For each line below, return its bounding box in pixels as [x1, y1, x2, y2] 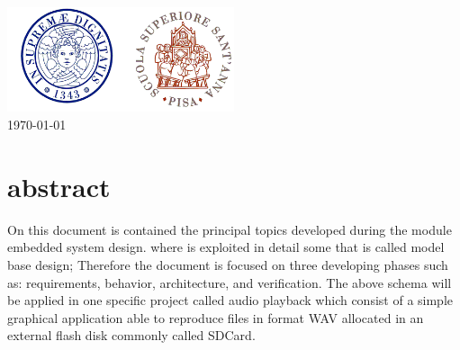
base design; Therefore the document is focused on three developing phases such [7, 255, 448, 274]
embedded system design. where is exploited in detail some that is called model [7, 238, 445, 256]
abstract [7, 167, 111, 204]
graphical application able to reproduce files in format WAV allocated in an [7, 308, 424, 327]
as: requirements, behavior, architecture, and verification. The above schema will [7, 273, 452, 292]
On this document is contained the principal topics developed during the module [7, 220, 452, 238]
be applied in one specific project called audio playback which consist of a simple [7, 291, 454, 310]
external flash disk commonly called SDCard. [7, 326, 256, 345]
